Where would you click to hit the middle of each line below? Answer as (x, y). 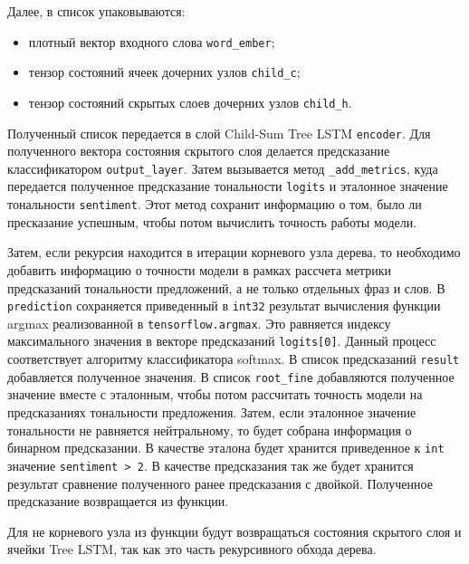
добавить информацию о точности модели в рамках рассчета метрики (199, 269)
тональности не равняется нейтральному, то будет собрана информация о (210, 430)
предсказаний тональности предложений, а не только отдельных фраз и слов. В (226, 287)
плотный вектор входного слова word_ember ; (152, 41)
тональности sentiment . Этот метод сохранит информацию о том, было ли (215, 204)
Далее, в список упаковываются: (96, 11)
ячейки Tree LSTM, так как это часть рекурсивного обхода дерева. (192, 549)
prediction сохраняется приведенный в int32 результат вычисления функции (224, 306)
